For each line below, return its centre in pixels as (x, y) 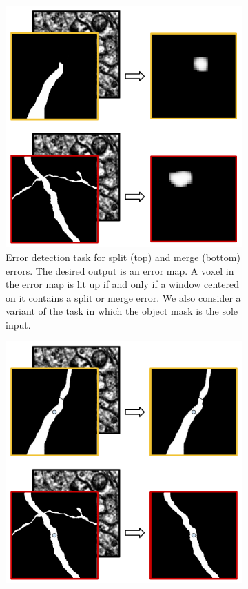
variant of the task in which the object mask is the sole (122, 311)
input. (18, 324)
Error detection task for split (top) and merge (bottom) (123, 257)
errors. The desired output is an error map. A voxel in (120, 270)
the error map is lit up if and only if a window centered (122, 284)
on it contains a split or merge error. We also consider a (123, 297)
